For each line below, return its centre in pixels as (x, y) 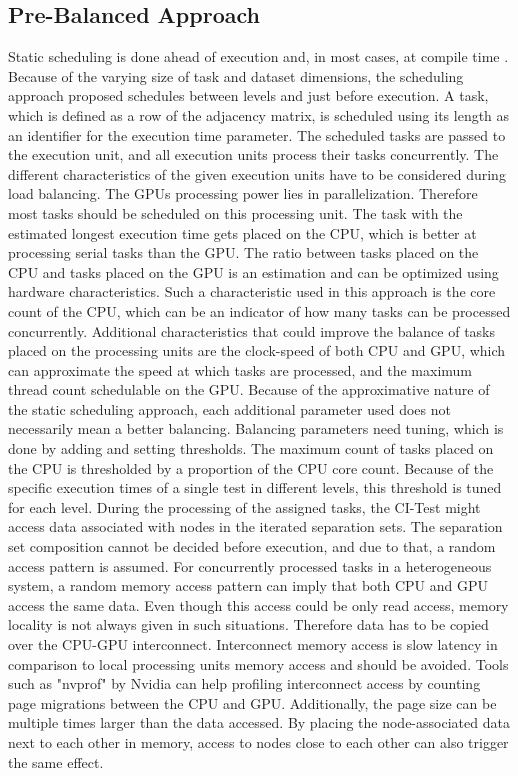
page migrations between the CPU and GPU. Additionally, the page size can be (252, 702)
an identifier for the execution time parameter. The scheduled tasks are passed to (257, 134)
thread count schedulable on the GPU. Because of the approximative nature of (249, 389)
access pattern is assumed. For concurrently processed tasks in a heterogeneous (250, 565)
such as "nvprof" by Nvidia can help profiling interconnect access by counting (244, 683)
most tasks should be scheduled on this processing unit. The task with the (235, 212)
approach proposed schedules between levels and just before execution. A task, (248, 95)
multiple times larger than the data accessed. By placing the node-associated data (259, 722)
